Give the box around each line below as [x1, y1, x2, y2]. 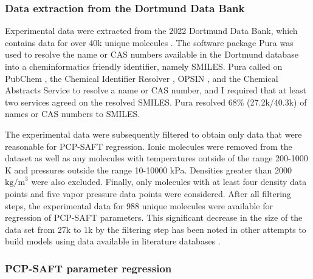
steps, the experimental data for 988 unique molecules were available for [5, 199, 273, 212]
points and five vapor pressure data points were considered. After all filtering [5, 187, 291, 200]
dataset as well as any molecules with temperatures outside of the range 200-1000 [5, 152, 308, 164]
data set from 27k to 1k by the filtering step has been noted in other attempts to [5, 223, 306, 235]
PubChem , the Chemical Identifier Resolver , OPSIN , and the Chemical [5, 72, 278, 84]
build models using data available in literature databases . [5, 235, 221, 247]
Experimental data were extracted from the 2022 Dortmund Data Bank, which [5, 24, 298, 37]
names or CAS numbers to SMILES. [5, 107, 140, 120]
